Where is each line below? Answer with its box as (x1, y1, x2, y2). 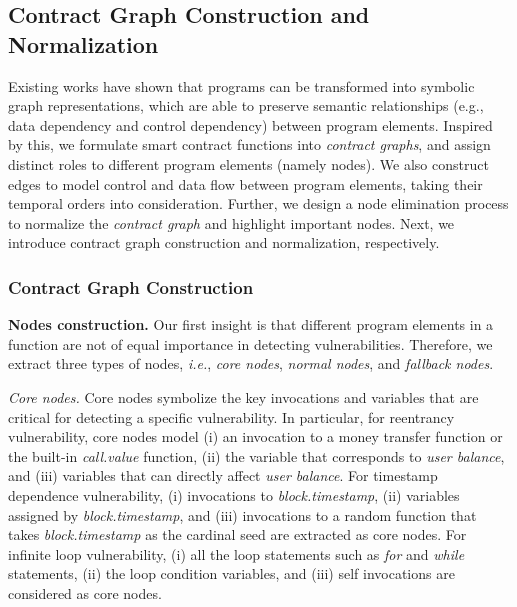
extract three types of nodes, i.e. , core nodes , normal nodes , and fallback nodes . (8, 353, 494, 374)
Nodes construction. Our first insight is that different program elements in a (8, 314, 494, 335)
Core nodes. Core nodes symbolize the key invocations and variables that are (8, 386, 479, 407)
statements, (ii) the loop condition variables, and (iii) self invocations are (8, 563, 455, 584)
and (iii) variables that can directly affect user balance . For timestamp (8, 465, 438, 486)
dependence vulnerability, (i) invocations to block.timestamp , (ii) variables (8, 484, 460, 505)
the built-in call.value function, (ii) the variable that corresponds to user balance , (8, 445, 505, 466)
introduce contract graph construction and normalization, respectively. (8, 232, 440, 253)
